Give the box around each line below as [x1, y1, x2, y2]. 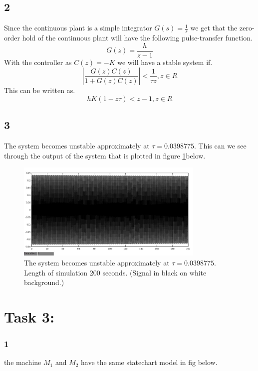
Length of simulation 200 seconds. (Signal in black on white [24, 267, 207, 277]
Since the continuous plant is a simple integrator [4, 22, 152, 33]
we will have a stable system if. [117, 56, 213, 67]
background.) [24, 277, 64, 287]
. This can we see [194, 140, 247, 151]
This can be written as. [4, 85, 75, 95]
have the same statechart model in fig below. [81, 357, 218, 367]
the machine [4, 357, 41, 367]
